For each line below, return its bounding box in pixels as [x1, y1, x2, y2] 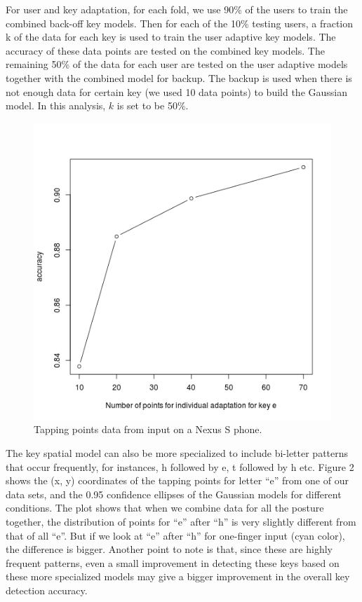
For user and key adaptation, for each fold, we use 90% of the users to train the [6, 2, 348, 16]
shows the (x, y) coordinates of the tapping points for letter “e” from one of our [6, 473, 349, 488]
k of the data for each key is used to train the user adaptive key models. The [6, 29, 336, 44]
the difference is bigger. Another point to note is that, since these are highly [6, 542, 333, 556]
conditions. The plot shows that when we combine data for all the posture [6, 500, 324, 515]
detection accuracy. [6, 582, 88, 597]
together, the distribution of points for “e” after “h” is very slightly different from [6, 514, 356, 528]
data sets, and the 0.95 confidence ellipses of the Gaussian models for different [6, 486, 342, 501]
